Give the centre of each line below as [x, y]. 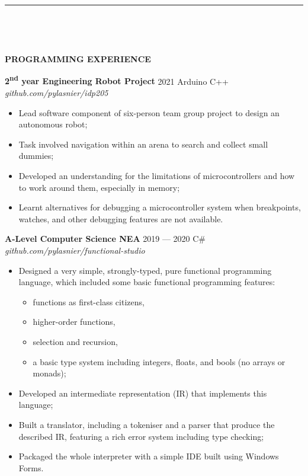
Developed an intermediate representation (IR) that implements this [143, 393]
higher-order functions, [74, 322]
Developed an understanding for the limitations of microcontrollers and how [157, 175]
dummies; [36, 156]
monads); [49, 373]
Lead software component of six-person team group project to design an [149, 112]
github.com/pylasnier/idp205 [57, 93]
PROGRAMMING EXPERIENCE [78, 59]
